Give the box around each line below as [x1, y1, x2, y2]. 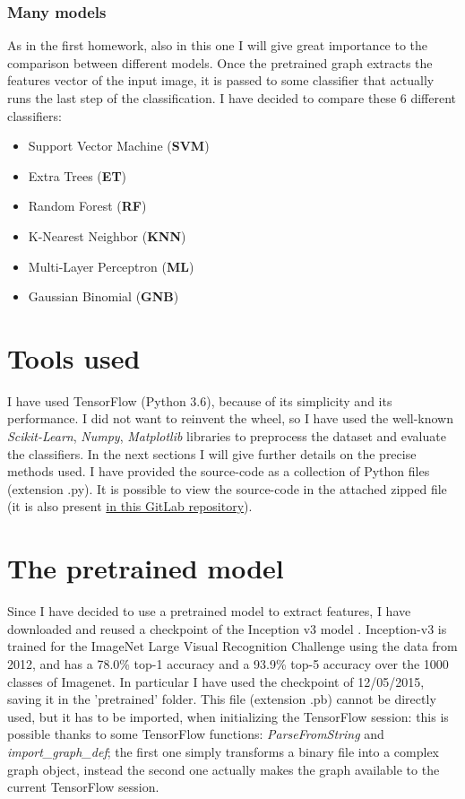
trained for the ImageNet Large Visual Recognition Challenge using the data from [7, 637, 458, 656]
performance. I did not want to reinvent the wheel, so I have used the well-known [7, 409, 454, 428]
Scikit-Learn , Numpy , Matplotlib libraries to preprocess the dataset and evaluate [7, 427, 446, 446]
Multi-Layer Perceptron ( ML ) [28, 256, 194, 275]
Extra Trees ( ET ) [28, 166, 127, 185]
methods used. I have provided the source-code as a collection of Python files [7, 462, 430, 481]
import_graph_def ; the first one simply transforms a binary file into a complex [7, 742, 440, 760]
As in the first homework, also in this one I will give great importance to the [7, 36, 428, 55]
